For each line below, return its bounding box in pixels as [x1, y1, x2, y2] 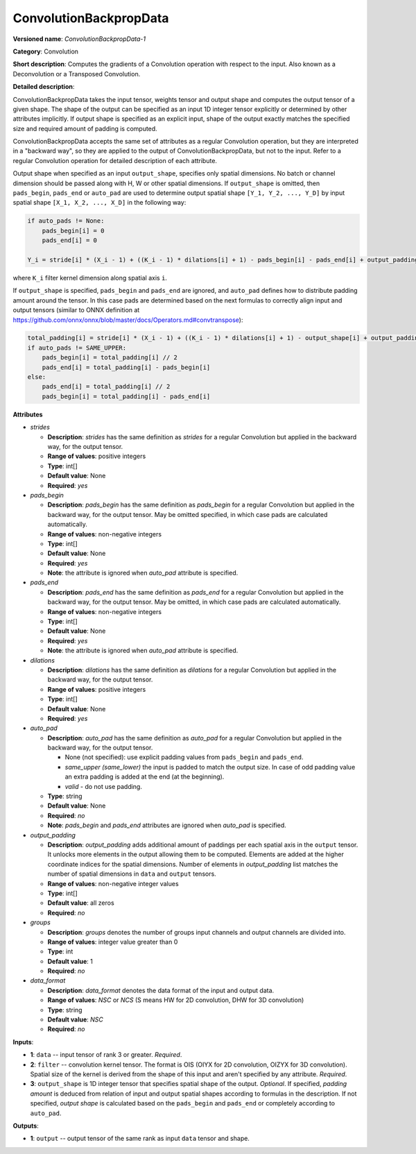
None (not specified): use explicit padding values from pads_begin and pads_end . [64, 753, 304, 761]
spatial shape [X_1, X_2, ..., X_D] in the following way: [12, 198, 187, 207]
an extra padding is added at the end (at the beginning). [64, 772, 225, 781]
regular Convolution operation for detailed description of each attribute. [12, 156, 218, 164]
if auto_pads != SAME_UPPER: [27, 343, 127, 352]
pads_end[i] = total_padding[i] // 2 [42, 382, 171, 391]
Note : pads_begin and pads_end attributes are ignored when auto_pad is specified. [47, 821, 287, 829]
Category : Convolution [12, 47, 79, 56]
